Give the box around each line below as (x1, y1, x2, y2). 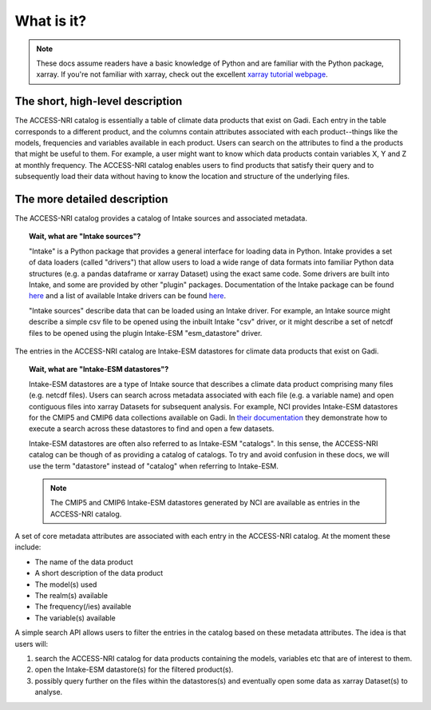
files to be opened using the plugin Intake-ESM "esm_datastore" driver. (29, 328, 263, 337)
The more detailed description (14, 193, 168, 205)
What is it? (14, 12, 87, 30)
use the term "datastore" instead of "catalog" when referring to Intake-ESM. (29, 461, 279, 471)
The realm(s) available (34, 591, 108, 600)
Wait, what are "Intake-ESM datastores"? (29, 365, 169, 374)
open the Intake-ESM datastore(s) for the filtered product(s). (34, 664, 234, 675)
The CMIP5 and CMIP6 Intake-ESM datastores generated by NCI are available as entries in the (50, 498, 361, 508)
